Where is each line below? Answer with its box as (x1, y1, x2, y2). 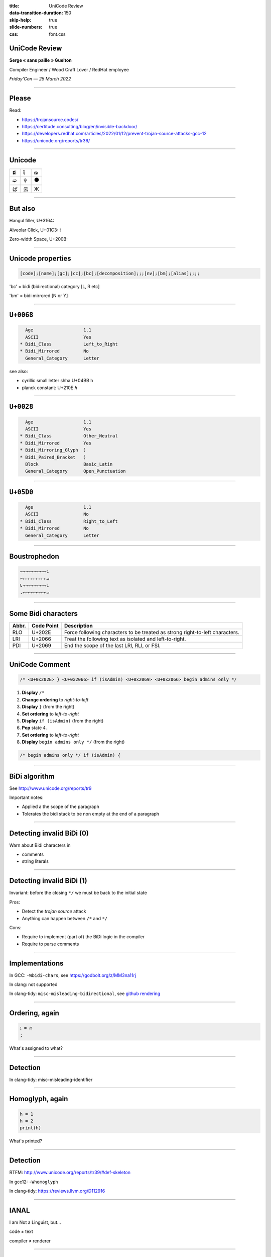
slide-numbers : (9, 24, 43, 30)
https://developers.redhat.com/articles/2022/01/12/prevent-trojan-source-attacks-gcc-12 (22, 131, 207, 137)
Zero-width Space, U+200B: (9, 236, 68, 242)
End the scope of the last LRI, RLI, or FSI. (64, 642, 161, 649)
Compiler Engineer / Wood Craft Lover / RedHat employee (9, 66, 129, 72)
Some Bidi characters (9, 609, 78, 618)
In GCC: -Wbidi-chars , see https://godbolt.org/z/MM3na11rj (9, 972, 137, 978)
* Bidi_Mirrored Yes (20, 440, 92, 446)
